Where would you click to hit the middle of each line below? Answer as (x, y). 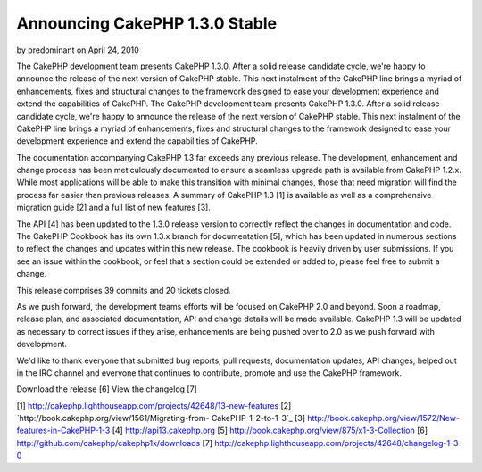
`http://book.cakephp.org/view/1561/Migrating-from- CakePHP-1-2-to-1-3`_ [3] (161, 418)
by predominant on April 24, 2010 (78, 50)
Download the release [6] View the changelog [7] (107, 389)
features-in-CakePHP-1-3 (63, 431)
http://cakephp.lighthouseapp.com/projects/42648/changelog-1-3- (338, 443)
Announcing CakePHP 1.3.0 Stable (146, 23)
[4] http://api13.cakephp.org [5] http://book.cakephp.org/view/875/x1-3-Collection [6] (270, 431)
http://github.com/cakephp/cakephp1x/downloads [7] (115, 443)
